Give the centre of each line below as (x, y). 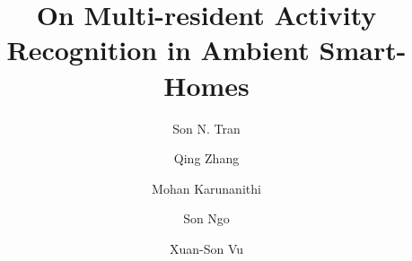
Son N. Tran (206, 128)
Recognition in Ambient (158, 50)
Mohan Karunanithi (206, 188)
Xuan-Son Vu (206, 248)
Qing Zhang (206, 158)
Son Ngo (206, 218)
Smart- (363, 50)
